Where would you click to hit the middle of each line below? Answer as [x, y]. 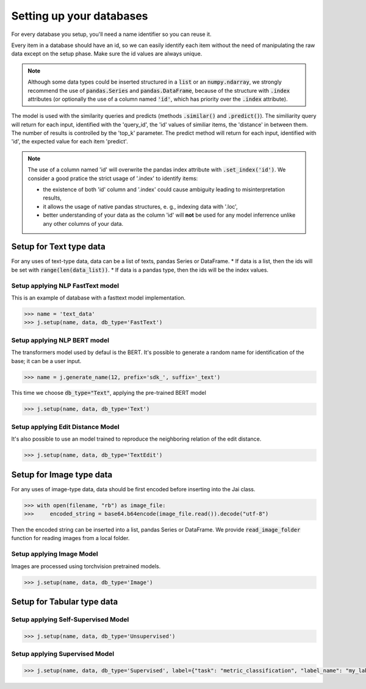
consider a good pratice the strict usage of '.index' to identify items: [113, 178]
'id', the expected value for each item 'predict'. [70, 142]
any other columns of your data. [83, 223]
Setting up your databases [80, 16]
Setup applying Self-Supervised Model [70, 619]
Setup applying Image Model [55, 554]
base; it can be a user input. [46, 361]
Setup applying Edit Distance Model [65, 427]
